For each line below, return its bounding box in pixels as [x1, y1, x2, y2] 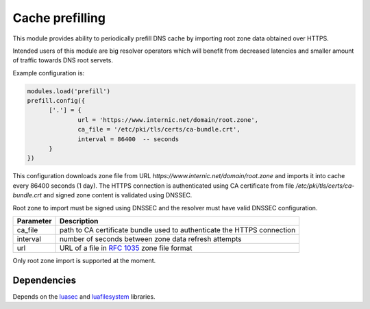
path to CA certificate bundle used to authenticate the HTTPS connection [59, 225, 296, 234]
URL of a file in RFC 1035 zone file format [59, 243, 193, 253]
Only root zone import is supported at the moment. [12, 256, 156, 264]
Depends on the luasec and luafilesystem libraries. [12, 292, 156, 301]
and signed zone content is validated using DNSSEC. [43, 191, 193, 199]
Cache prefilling [12, 10, 106, 25]
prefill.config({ [27, 97, 86, 105]
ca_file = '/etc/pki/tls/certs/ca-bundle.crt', [77, 125, 241, 134]
